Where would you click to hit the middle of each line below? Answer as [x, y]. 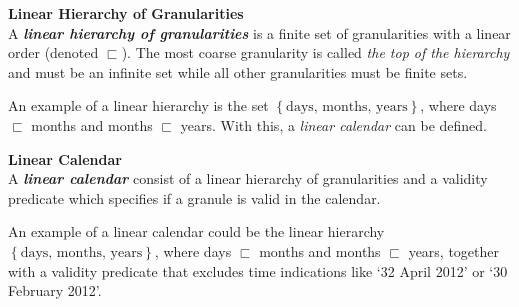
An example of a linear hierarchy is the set [138, 105]
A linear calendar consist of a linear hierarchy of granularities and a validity [248, 178]
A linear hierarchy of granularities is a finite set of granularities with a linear [259, 32]
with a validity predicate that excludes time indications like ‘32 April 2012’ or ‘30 [258, 270]
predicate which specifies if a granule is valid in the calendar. [194, 197]
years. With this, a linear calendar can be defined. [333, 124]
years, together [454, 250]
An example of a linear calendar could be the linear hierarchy [196, 231]
